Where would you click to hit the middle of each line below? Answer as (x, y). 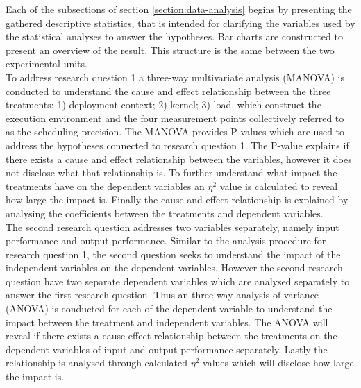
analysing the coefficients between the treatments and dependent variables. (165, 213)
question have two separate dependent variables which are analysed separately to (178, 281)
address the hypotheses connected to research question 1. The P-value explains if (177, 145)
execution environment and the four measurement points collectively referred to (175, 118)
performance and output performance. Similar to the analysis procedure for (166, 241)
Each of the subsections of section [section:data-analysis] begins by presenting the (179, 9)
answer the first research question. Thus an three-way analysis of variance (162, 295)
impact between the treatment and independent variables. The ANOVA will (167, 322)
